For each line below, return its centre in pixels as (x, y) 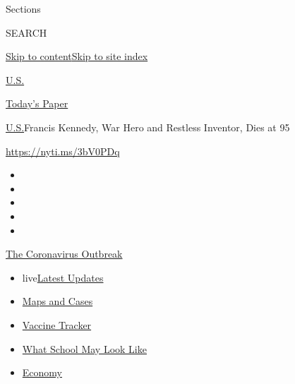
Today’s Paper (37, 103)
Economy (42, 372)
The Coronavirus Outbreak (64, 254)
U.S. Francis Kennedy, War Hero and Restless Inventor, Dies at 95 (148, 127)
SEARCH (26, 32)
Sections (23, 8)
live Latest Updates (63, 277)
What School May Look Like (84, 348)
